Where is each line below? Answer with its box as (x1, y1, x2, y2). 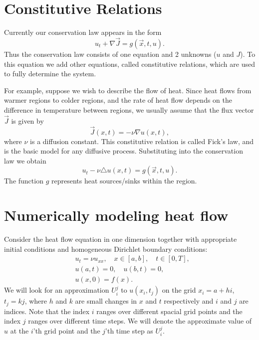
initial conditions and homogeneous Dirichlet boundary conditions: (4, 243, 208, 254)
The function (4, 175, 43, 186)
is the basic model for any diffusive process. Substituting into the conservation (4, 146, 243, 156)
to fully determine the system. (4, 68, 96, 79)
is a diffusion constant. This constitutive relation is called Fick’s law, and (30, 136, 254, 146)
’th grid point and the (33, 325, 100, 336)
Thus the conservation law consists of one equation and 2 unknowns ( (4, 48, 217, 59)
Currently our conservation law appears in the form (4, 27, 162, 37)
